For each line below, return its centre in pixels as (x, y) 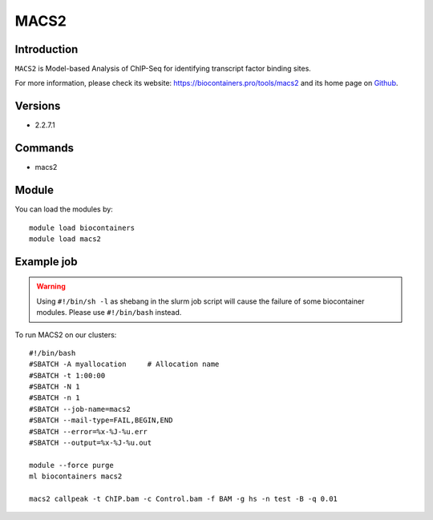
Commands (45, 148)
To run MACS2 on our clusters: (66, 335)
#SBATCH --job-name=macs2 (80, 409)
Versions (38, 106)
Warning (51, 286)
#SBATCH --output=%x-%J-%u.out (91, 443)
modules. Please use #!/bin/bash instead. (109, 312)
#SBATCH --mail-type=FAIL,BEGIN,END (101, 420)
